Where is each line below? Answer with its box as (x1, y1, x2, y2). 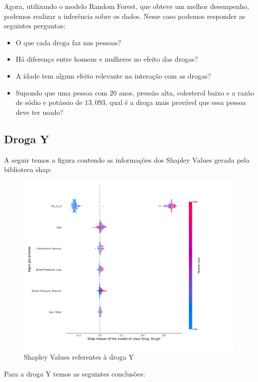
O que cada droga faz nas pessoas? (15, 37, 121, 47)
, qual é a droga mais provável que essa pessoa (105, 97, 246, 107)
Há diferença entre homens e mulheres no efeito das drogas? (15, 54, 198, 64)
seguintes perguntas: (4, 20, 66, 31)
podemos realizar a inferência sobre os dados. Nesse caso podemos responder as (4, 10, 246, 21)
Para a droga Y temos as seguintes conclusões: (4, 369, 145, 379)
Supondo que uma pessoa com (15, 87, 107, 97)
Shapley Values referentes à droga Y (24, 352, 134, 362)
